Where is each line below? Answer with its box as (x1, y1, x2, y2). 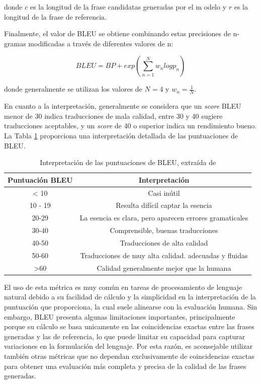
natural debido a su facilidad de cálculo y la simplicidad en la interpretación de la (4, 291, 256, 302)
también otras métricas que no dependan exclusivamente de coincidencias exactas (4, 350, 254, 361)
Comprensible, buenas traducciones (110, 225, 218, 236)
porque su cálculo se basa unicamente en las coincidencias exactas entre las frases (4, 321, 254, 332)
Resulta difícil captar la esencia (116, 200, 212, 210)
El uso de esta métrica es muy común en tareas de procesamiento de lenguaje (4, 281, 242, 292)
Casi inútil (148, 187, 180, 198)
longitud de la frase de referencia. (4, 11, 107, 22)
